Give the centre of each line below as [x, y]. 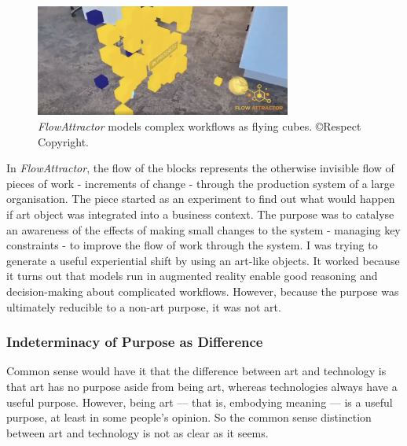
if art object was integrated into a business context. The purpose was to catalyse [200, 214]
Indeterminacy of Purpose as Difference [135, 342]
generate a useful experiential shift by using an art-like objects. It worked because [203, 260]
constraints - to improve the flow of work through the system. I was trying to [192, 245]
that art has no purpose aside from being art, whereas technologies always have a [202, 386]
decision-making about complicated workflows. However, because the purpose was [203, 291]
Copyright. [64, 141]
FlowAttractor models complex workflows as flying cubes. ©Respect [200, 125]
